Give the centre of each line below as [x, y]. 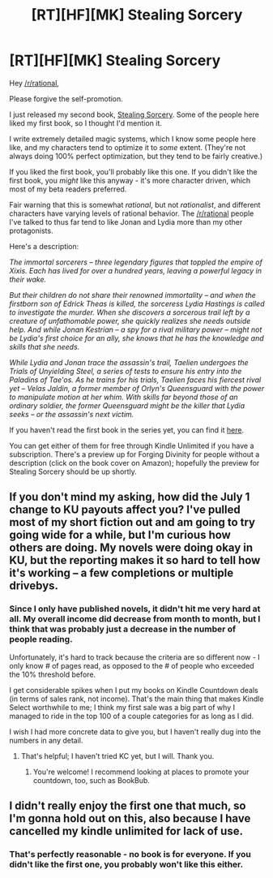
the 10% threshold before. [53, 674]
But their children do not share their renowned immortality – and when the [132, 295]
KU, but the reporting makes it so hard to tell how [135, 560]
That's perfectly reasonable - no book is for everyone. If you [130, 854]
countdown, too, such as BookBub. [92, 780]
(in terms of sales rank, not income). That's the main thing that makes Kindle [136, 699]
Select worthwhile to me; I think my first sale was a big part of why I [122, 707]
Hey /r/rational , [34, 83]
